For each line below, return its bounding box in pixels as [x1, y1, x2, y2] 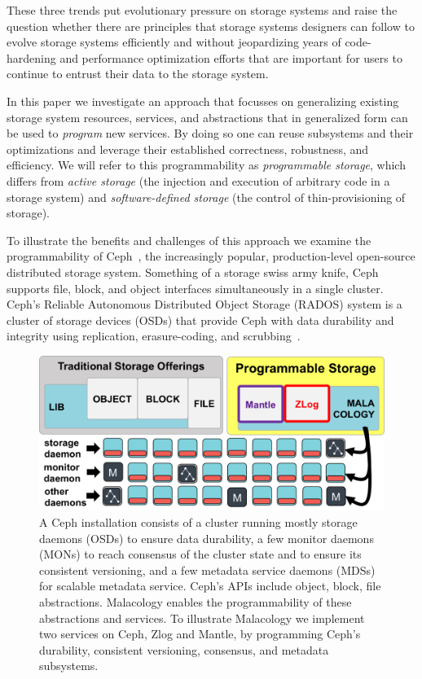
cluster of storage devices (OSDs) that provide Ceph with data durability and [7, 311, 394, 328]
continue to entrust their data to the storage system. [7, 65, 269, 82]
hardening [7, 49, 56, 66]
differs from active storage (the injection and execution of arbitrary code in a [7, 172, 390, 189]
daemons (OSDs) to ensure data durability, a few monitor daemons [39, 529, 374, 546]
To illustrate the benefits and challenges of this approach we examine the [7, 231, 371, 248]
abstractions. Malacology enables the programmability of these [39, 593, 352, 610]
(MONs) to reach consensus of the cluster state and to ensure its [39, 545, 362, 563]
